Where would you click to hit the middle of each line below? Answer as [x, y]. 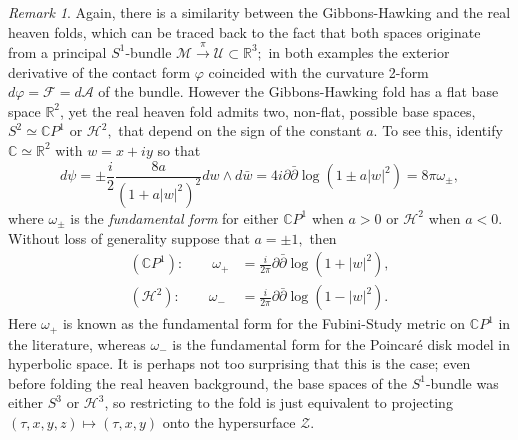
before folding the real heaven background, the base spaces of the [207, 382]
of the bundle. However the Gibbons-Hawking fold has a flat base [298, 91]
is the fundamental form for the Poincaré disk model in [341, 343]
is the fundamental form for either [174, 217]
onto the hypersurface [229, 422]
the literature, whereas [77, 343]
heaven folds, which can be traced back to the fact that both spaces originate [244, 31]
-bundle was [462, 382]
